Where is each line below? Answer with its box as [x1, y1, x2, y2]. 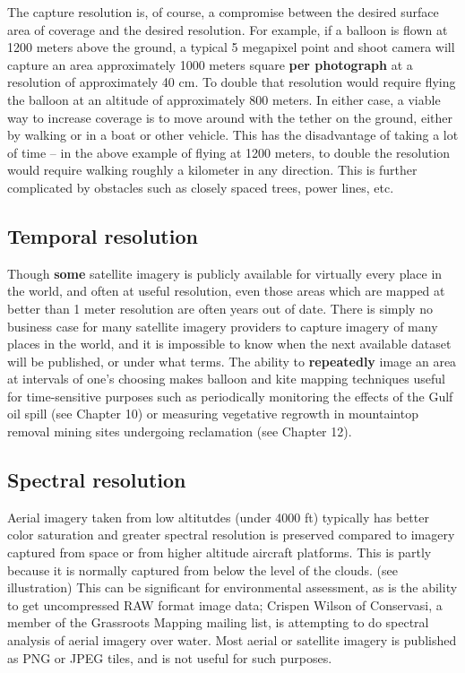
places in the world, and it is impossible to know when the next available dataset [7, 334, 452, 353]
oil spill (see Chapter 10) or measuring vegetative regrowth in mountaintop [7, 404, 418, 423]
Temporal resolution [7, 221, 198, 249]
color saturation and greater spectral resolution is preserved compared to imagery [7, 525, 455, 544]
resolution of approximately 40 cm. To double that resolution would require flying [7, 73, 456, 91]
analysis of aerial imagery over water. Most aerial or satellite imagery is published [7, 631, 457, 650]
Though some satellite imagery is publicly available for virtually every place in [7, 263, 443, 282]
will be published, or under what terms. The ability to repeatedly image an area [7, 351, 457, 370]
